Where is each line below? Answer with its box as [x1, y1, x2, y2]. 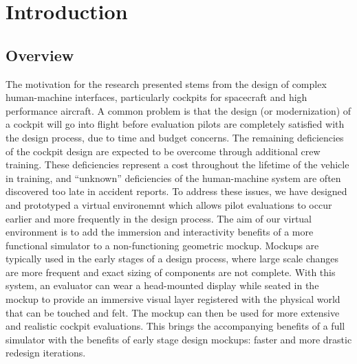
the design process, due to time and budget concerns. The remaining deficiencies [6, 130, 344, 144]
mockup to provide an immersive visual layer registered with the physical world [6, 292, 340, 306]
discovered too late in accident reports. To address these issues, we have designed [6, 184, 347, 198]
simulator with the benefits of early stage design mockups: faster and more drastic [6, 332, 352, 346]
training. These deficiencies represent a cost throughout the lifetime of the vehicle [6, 157, 349, 172]
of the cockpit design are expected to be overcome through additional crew [6, 144, 321, 158]
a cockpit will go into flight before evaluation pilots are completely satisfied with [6, 117, 345, 131]
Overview [6, 44, 74, 65]
